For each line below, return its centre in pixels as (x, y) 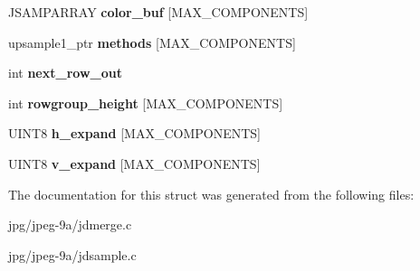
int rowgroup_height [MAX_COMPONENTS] (146, 103)
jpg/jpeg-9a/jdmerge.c (70, 224)
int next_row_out (65, 73)
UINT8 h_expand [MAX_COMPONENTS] (134, 133)
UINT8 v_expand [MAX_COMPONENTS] (134, 163)
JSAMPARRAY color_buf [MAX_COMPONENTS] (158, 12)
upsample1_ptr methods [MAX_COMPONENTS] (152, 42)
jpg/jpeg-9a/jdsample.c (72, 254)
